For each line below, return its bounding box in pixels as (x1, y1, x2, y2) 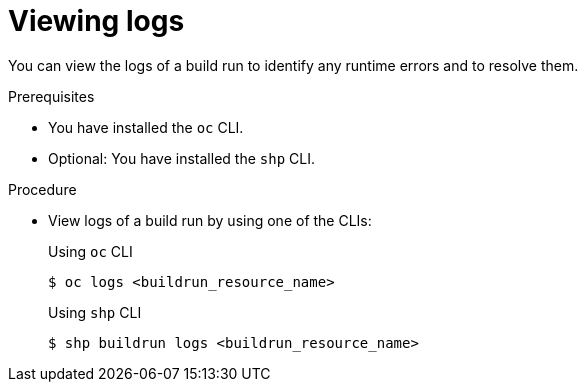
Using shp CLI (48, 303, 142, 321)
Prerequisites (8, 87, 95, 105)
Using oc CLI (48, 242, 133, 260)
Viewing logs (8, 4, 185, 38)
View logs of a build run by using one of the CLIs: (48, 211, 372, 229)
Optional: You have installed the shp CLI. (48, 149, 315, 167)
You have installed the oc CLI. (48, 118, 244, 136)
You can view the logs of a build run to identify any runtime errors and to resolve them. (8, 56, 579, 74)
